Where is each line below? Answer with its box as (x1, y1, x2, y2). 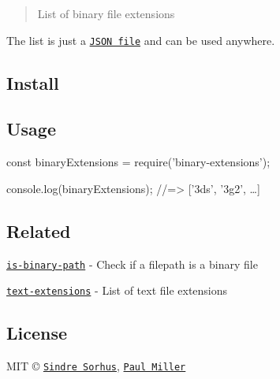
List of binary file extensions (37, 6, 175, 21)
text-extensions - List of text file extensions (6, 282, 228, 299)
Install (6, 70, 59, 95)
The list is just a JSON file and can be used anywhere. (6, 32, 275, 48)
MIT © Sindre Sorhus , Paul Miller (6, 358, 186, 374)
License (6, 321, 68, 345)
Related (6, 218, 71, 243)
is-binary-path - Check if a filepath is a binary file (6, 255, 258, 272)
